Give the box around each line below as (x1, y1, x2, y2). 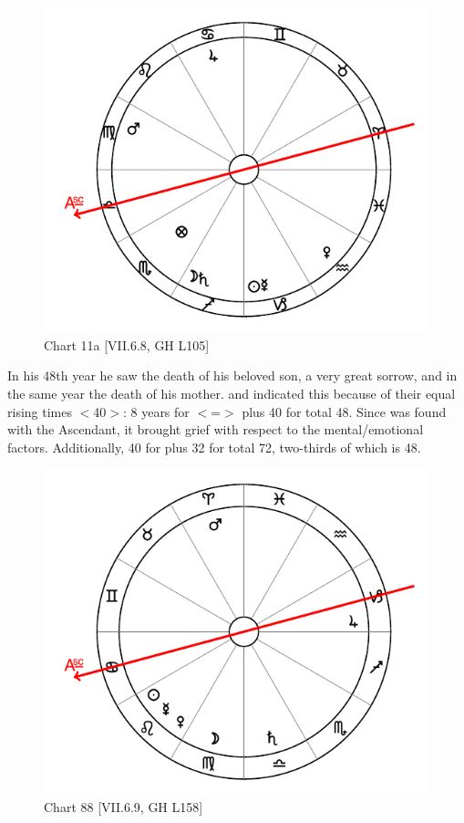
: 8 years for (122, 401, 190, 421)
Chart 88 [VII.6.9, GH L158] (44, 797, 203, 817)
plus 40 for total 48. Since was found (242, 401, 447, 421)
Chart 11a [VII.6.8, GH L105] (44, 335, 210, 354)
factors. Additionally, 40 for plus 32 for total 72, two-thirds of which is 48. (7, 437, 421, 456)
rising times (7, 401, 72, 421)
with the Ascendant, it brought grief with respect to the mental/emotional (7, 420, 424, 439)
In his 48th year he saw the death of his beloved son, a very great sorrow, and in (7, 366, 458, 385)
